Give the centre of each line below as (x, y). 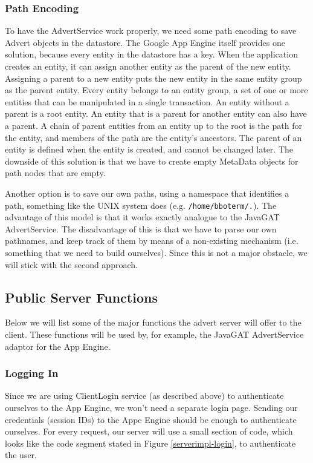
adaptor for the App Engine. (58, 346)
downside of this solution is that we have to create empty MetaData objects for (152, 161)
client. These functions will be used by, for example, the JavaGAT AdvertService (154, 334)
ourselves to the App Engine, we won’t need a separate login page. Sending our (151, 407)
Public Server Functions (81, 297)
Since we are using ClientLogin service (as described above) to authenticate (144, 396)
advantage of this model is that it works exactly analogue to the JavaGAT (142, 217)
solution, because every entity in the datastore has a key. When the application (151, 54)
